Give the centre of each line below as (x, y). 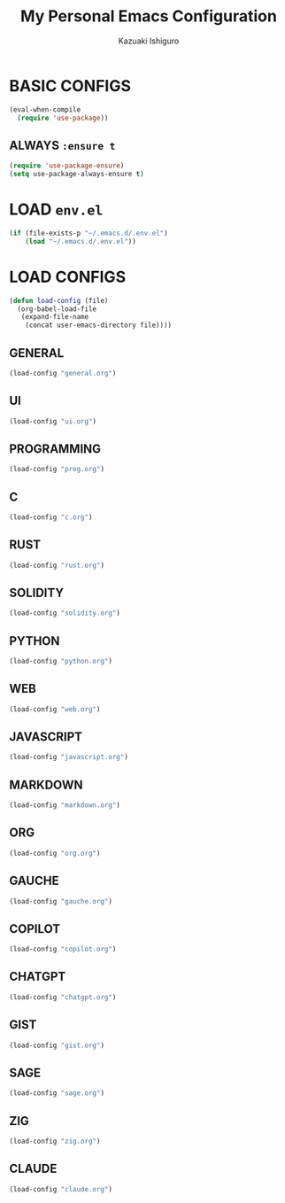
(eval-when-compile (45, 109)
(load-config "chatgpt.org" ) (63, 997)
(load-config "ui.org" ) (53, 421)
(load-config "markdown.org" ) (65, 805)
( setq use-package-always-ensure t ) (77, 175)
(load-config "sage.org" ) (57, 1093)
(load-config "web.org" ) (55, 709)
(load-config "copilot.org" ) (63, 950)
